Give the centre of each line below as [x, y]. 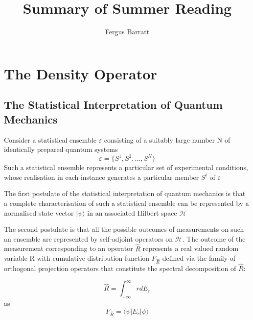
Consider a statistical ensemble [50, 139]
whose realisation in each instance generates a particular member [102, 177]
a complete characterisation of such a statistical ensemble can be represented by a [126, 203]
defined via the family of [199, 258]
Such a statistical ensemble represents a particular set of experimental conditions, [126, 167]
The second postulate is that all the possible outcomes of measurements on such [124, 229]
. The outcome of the [214, 238]
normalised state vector [39, 212]
